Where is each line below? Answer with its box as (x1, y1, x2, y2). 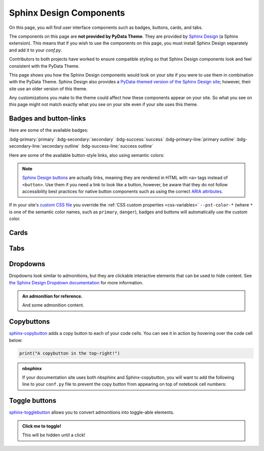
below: (9, 337, 23, 343)
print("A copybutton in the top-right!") (19, 351, 120, 356)
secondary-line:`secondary (9, 143, 64, 149)
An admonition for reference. (22, 293, 83, 299)
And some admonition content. (22, 302, 85, 308)
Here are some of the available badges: (9, 127, 88, 133)
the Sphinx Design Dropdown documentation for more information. (9, 279, 144, 285)
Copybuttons (9, 318, 50, 326)
